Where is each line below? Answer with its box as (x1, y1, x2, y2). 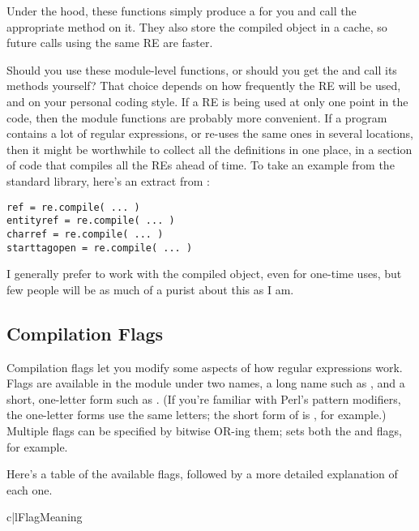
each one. (6, 481, 53, 498)
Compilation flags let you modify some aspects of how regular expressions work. (6, 358, 403, 375)
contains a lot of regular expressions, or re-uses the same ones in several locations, (6, 125, 413, 142)
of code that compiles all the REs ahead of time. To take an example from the (6, 156, 395, 173)
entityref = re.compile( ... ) (6, 215, 175, 227)
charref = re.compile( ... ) (6, 228, 164, 240)
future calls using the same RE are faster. (6, 34, 213, 51)
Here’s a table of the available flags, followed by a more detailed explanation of (6, 465, 398, 482)
